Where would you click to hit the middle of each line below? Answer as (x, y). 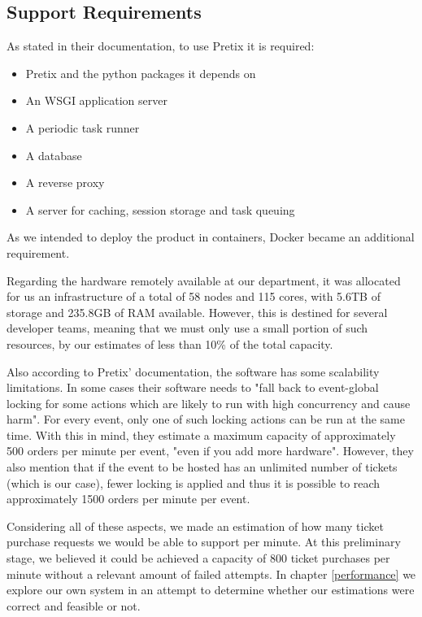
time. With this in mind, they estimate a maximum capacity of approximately (201, 435)
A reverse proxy (65, 182)
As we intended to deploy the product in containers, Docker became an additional (211, 237)
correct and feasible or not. (74, 605)
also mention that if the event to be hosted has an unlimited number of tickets (202, 467)
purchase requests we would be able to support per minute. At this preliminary (204, 542)
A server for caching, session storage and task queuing (160, 209)
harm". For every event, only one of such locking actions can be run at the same (206, 419)
